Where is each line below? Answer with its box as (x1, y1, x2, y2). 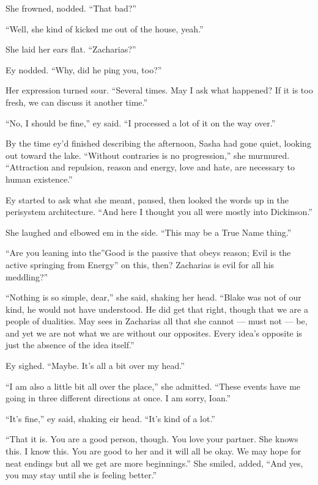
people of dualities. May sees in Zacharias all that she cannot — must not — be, (6, 315, 308, 327)
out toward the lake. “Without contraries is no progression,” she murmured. (6, 148, 290, 161)
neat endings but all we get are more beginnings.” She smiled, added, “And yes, (6, 456, 303, 469)
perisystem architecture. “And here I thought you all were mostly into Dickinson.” (6, 205, 312, 218)
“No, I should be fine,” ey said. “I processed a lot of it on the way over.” (6, 116, 276, 129)
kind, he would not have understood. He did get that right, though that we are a (6, 302, 308, 315)
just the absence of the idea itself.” (6, 338, 135, 351)
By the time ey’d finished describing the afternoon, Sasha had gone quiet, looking (6, 137, 311, 150)
